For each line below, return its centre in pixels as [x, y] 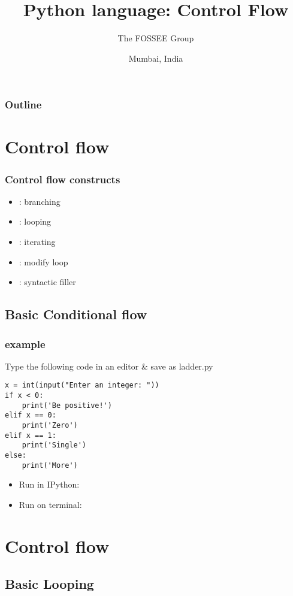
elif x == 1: [31, 435]
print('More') [50, 465]
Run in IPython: [49, 484]
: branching [40, 201]
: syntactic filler [47, 282]
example [25, 344]
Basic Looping [49, 584]
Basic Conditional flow [76, 314]
